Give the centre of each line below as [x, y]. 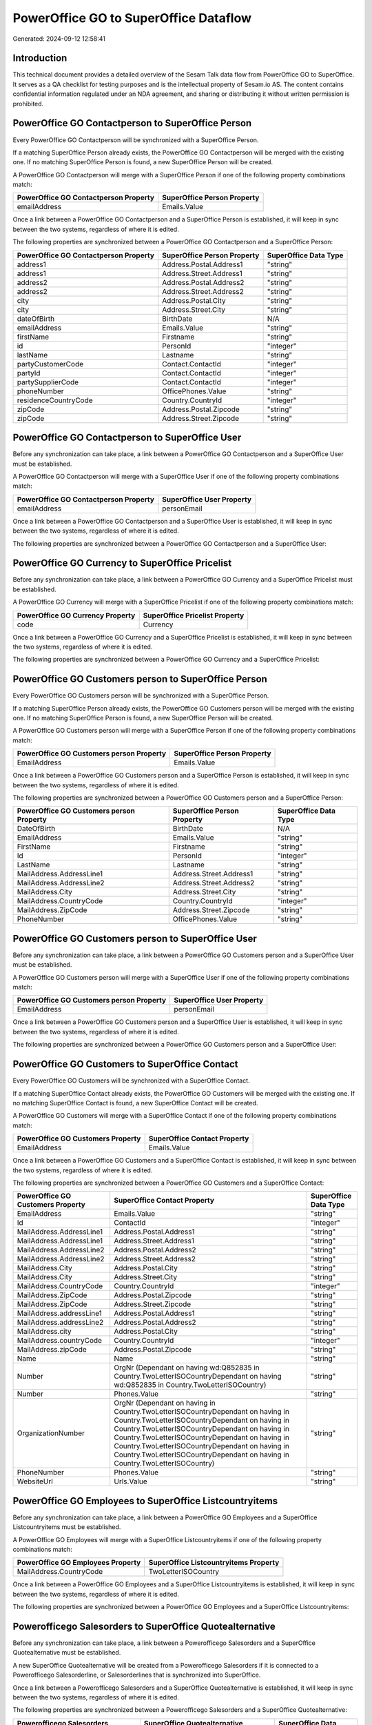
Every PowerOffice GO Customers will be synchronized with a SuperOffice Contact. [132, 1081]
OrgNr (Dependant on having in [165, 1403]
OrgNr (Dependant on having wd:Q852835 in [187, 1368]
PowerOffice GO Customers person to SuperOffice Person [140, 679]
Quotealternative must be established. [67, 1653]
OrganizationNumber [51, 1433]
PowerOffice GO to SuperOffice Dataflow [132, 18]
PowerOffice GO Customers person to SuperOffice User [135, 938]
